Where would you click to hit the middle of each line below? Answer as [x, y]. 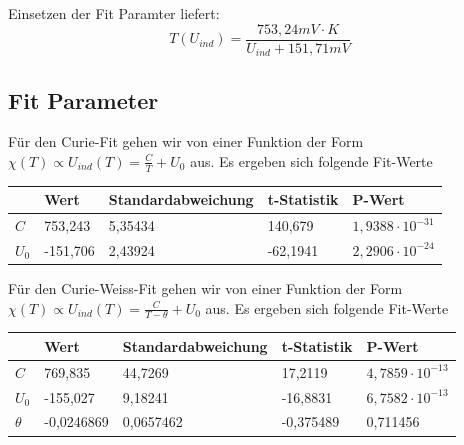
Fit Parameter [83, 99]
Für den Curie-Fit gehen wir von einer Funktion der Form [186, 141]
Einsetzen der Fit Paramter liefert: [114, 13]
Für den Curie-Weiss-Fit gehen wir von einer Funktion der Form [205, 288]
